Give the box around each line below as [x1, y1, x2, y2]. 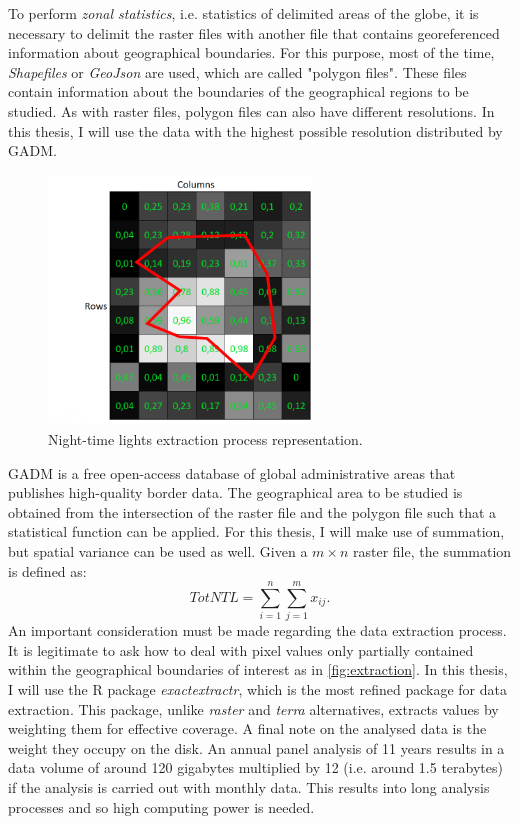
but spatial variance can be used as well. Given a [8, 540, 308, 561]
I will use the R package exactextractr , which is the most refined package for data [8, 679, 507, 700]
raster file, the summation [353, 540, 512, 561]
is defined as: [8, 560, 87, 581]
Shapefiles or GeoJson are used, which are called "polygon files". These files [8, 61, 467, 82]
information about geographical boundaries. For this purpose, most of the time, [8, 42, 495, 63]
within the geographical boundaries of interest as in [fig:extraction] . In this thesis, [8, 659, 508, 680]
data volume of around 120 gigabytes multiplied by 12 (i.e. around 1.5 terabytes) [8, 757, 503, 778]
